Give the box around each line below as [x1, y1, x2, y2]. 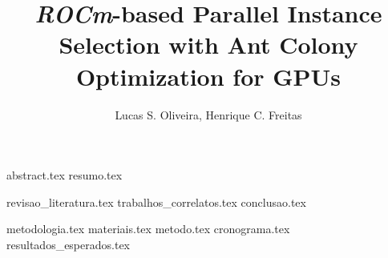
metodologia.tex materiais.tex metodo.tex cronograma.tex [6, 220, 290, 237]
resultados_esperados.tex [6, 236, 130, 252]
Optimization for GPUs [75, 59, 342, 92]
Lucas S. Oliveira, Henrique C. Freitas [115, 106, 302, 123]
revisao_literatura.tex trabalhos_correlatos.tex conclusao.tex [6, 193, 306, 210]
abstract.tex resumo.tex [6, 167, 123, 183]
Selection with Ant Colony [59, 28, 358, 61]
